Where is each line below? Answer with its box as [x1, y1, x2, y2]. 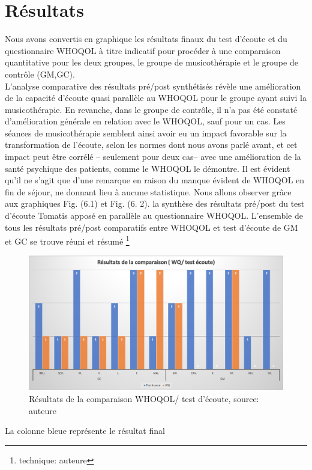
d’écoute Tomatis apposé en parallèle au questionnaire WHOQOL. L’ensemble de [5, 209, 303, 222]
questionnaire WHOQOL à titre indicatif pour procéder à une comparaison [5, 44, 281, 56]
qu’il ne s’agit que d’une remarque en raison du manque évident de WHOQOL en [5, 174, 305, 186]
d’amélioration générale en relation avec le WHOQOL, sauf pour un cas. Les [5, 115, 286, 127]
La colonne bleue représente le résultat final [5, 424, 165, 437]
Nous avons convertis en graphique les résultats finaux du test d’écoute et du [5, 32, 287, 45]
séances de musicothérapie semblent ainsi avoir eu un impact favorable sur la [5, 126, 287, 139]
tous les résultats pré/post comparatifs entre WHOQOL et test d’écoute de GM [5, 221, 298, 233]
